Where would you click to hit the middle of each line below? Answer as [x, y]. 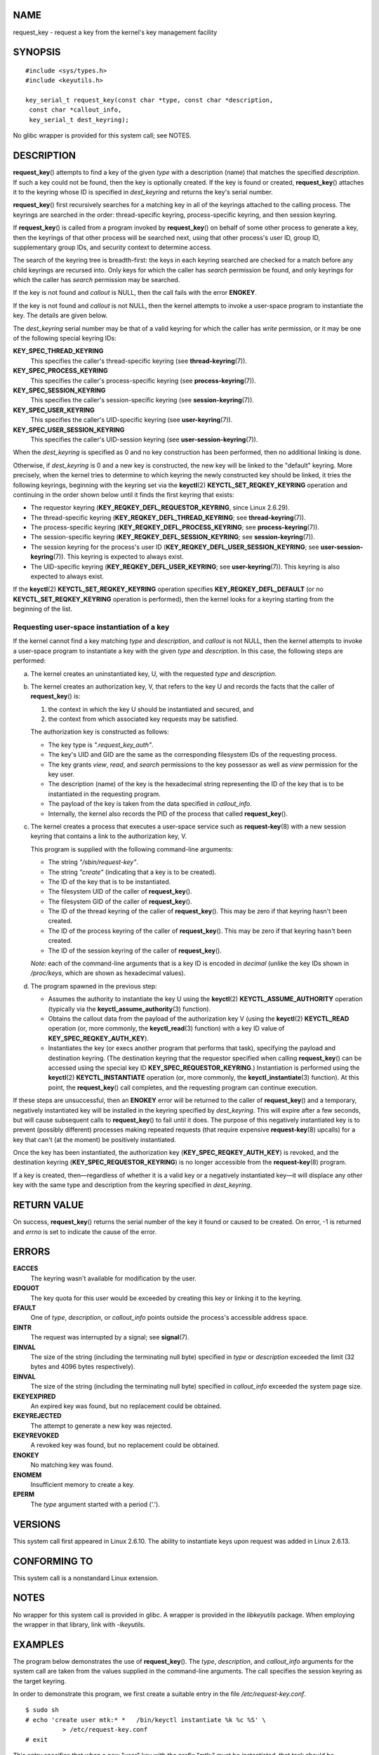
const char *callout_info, [75, 110]
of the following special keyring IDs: [65, 338]
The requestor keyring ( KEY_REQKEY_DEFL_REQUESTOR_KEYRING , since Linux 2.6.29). [160, 508]
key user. [61, 774]
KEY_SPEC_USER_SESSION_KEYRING [69, 430]
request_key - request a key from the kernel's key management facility [115, 32]
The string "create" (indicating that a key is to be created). [132, 872]
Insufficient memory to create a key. [82, 1485]
